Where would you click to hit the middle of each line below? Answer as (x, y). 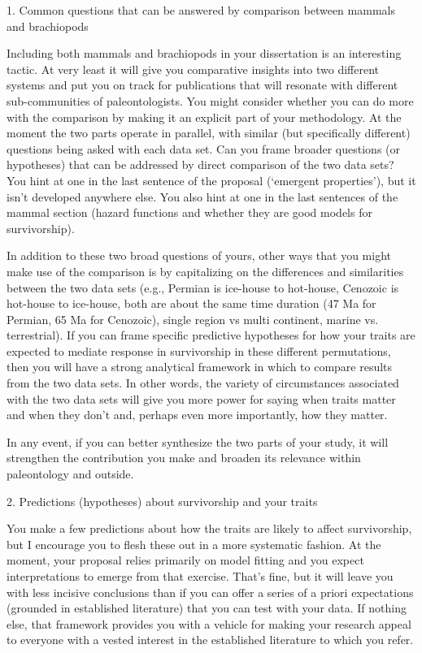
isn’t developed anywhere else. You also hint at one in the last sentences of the (202, 196)
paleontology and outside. (70, 474)
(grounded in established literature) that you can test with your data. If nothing (207, 608)
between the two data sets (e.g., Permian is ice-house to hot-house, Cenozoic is (203, 287)
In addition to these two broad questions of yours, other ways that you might (199, 255)
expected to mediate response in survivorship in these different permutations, (199, 350)
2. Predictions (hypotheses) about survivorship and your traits (162, 501)
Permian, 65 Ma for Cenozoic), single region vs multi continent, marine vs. (193, 319)
